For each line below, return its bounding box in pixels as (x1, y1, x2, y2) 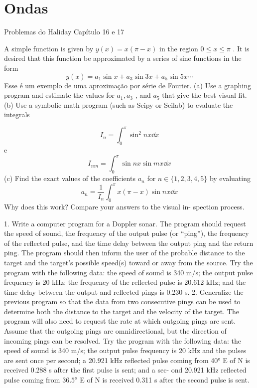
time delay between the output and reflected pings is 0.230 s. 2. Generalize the (4, 286, 244, 297)
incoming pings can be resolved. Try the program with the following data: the (4, 335, 241, 346)
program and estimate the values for (4, 90, 115, 100)
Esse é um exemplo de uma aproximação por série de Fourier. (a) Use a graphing (4, 80, 251, 90)
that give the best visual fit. (162, 90, 247, 100)
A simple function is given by (4, 43, 94, 53)
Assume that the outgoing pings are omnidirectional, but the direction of (4, 326, 227, 336)
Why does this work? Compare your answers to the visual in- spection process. (4, 201, 245, 211)
